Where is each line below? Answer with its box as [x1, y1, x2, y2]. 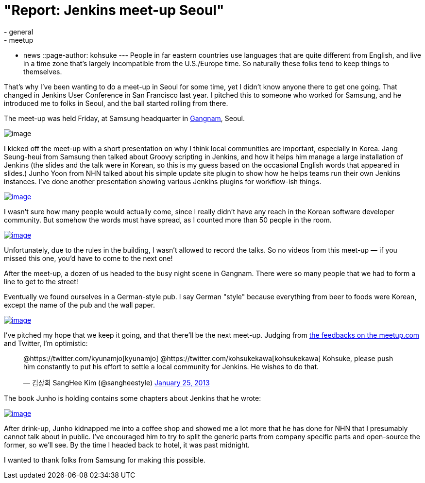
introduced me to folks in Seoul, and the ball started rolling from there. [4, 99, 228, 107]
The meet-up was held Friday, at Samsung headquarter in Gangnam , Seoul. [4, 114, 245, 122]
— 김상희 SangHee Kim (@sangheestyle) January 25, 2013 [23, 378, 210, 387]
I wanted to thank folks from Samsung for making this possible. [4, 455, 205, 464]
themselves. [23, 67, 62, 76]
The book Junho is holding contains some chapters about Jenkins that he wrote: [4, 394, 261, 402]
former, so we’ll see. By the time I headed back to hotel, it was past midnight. [4, 440, 250, 449]
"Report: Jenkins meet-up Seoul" [4, 2, 224, 18]
